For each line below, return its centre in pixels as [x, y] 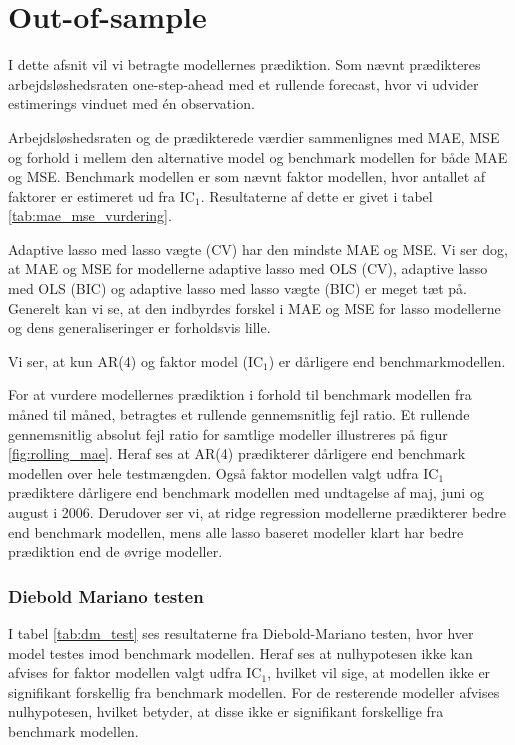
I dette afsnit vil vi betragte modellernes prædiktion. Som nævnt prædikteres [244, 64]
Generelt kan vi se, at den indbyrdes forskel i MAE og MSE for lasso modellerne [254, 307]
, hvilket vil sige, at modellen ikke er [379, 672]
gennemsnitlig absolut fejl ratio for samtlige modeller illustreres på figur [228, 433]
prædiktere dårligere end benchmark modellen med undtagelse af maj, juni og [246, 492]
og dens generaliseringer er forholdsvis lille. [139, 327]
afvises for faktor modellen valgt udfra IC [135, 672]
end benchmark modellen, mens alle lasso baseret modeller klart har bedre [236, 531]
